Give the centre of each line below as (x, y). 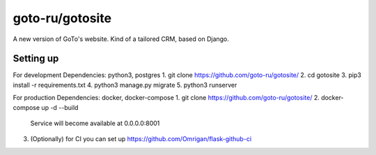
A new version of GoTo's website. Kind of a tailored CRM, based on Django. (121, 39)
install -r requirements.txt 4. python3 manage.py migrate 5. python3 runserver (125, 85)
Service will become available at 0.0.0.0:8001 (95, 123)
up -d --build (60, 107)
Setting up (36, 59)
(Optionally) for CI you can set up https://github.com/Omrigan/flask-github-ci (141, 139)
